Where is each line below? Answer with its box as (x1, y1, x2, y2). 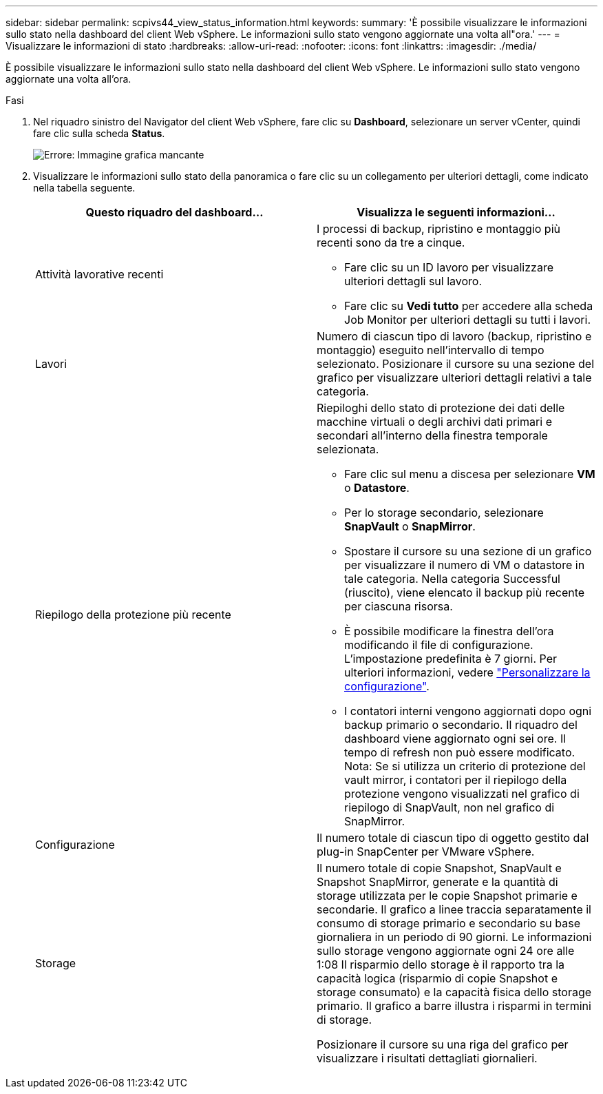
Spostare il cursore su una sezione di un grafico (344, 544, 592, 558)
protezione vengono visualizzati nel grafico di (344, 787, 580, 801)
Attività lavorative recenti (35, 267, 164, 281)
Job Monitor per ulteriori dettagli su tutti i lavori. (344, 313, 591, 327)
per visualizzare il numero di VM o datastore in (344, 558, 585, 572)
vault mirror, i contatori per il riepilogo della (344, 773, 567, 787)
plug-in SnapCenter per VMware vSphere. (317, 845, 535, 858)
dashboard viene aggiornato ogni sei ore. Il (344, 732, 567, 745)
